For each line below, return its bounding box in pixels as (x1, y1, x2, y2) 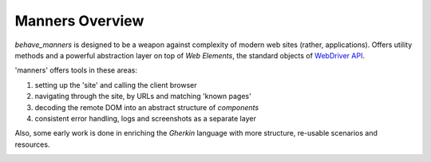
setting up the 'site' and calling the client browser (34, 80, 197, 89)
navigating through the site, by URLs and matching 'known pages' (34, 92, 251, 101)
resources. (14, 140, 50, 149)
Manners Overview (14, 12, 144, 30)
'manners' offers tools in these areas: (14, 65, 137, 75)
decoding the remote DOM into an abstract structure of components (34, 102, 259, 112)
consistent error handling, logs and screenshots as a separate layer (34, 113, 257, 123)
